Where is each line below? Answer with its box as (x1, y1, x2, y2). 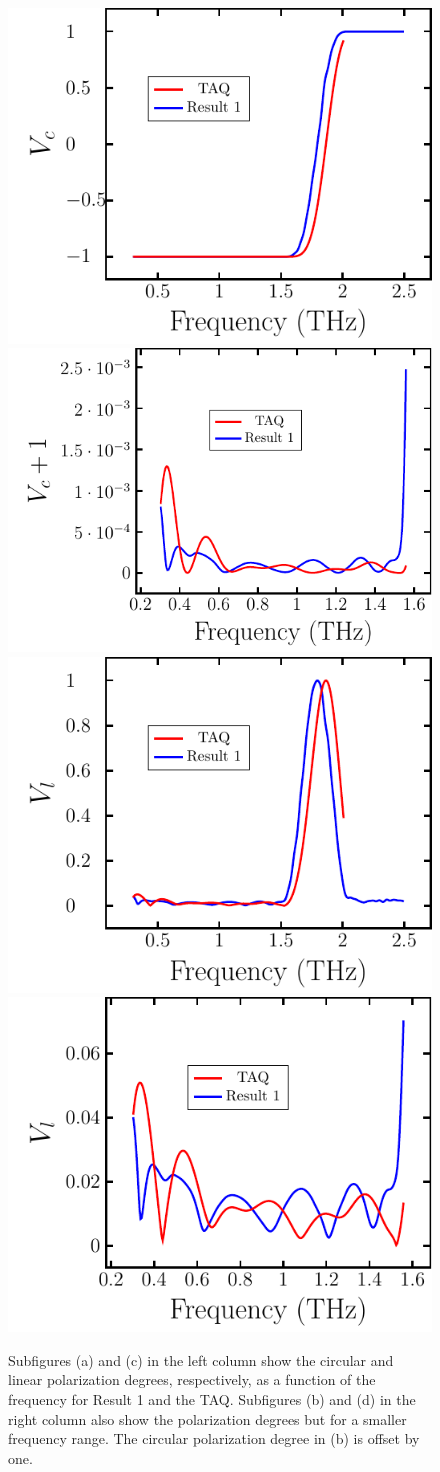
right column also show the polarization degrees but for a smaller (8, 1408, 407, 1429)
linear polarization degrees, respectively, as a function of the (8, 1369, 376, 1390)
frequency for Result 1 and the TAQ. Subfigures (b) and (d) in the (8, 1388, 416, 1409)
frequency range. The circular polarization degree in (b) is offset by (8, 1428, 420, 1449)
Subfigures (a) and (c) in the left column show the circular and (8, 1349, 394, 1370)
